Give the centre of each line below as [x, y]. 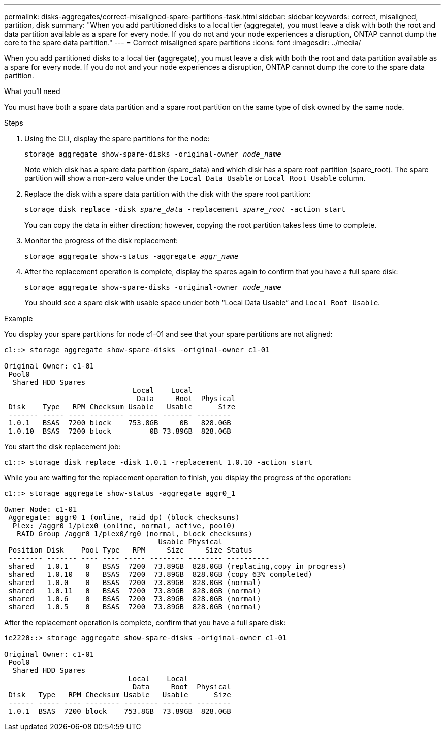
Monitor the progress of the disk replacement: [101, 241]
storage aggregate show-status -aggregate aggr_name [132, 256]
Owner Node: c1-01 [41, 509]
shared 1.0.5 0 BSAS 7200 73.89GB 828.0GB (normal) [135, 607]
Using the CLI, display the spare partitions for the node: [117, 139]
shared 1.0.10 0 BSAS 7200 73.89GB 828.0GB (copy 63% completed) [160, 574]
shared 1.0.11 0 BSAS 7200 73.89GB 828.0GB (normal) [135, 591]
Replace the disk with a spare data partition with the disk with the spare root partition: [168, 194]
